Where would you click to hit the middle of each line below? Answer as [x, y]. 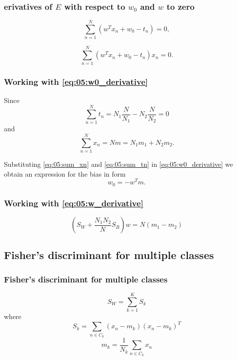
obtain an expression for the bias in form [65, 173]
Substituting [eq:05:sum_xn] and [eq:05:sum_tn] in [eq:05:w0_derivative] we [118, 164]
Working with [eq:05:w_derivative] [74, 203]
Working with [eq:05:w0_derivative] [76, 82]
